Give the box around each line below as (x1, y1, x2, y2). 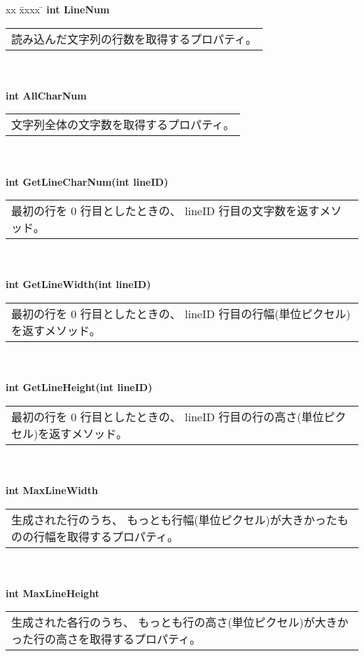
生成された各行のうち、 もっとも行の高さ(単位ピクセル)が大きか (11, 614, 349, 631)
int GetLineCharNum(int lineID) (6, 174, 169, 189)
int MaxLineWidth (6, 482, 98, 497)
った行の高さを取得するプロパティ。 (11, 631, 202, 648)
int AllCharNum (6, 88, 87, 102)
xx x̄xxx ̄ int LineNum (6, 2, 110, 16)
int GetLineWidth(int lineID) (6, 277, 151, 292)
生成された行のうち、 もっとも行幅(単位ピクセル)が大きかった (11, 511, 337, 528)
